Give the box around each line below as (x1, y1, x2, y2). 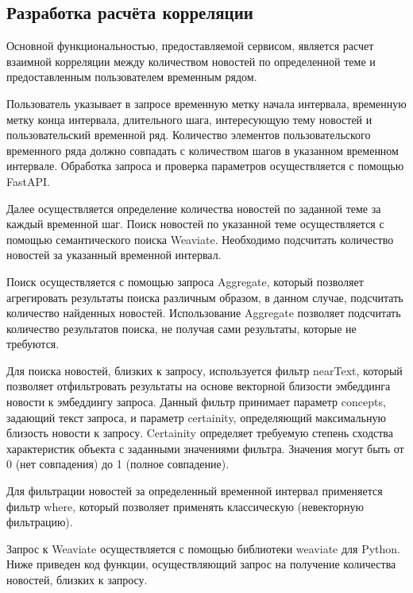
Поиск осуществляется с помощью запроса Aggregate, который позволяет (6, 273, 364, 289)
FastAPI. (6, 172, 50, 189)
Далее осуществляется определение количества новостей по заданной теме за (6, 200, 381, 216)
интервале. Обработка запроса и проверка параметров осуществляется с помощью (6, 157, 404, 174)
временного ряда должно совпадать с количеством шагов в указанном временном (6, 141, 399, 158)
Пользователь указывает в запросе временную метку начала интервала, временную (6, 95, 407, 111)
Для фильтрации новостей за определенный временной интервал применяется (6, 483, 383, 499)
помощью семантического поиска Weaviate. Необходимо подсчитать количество (6, 231, 394, 247)
